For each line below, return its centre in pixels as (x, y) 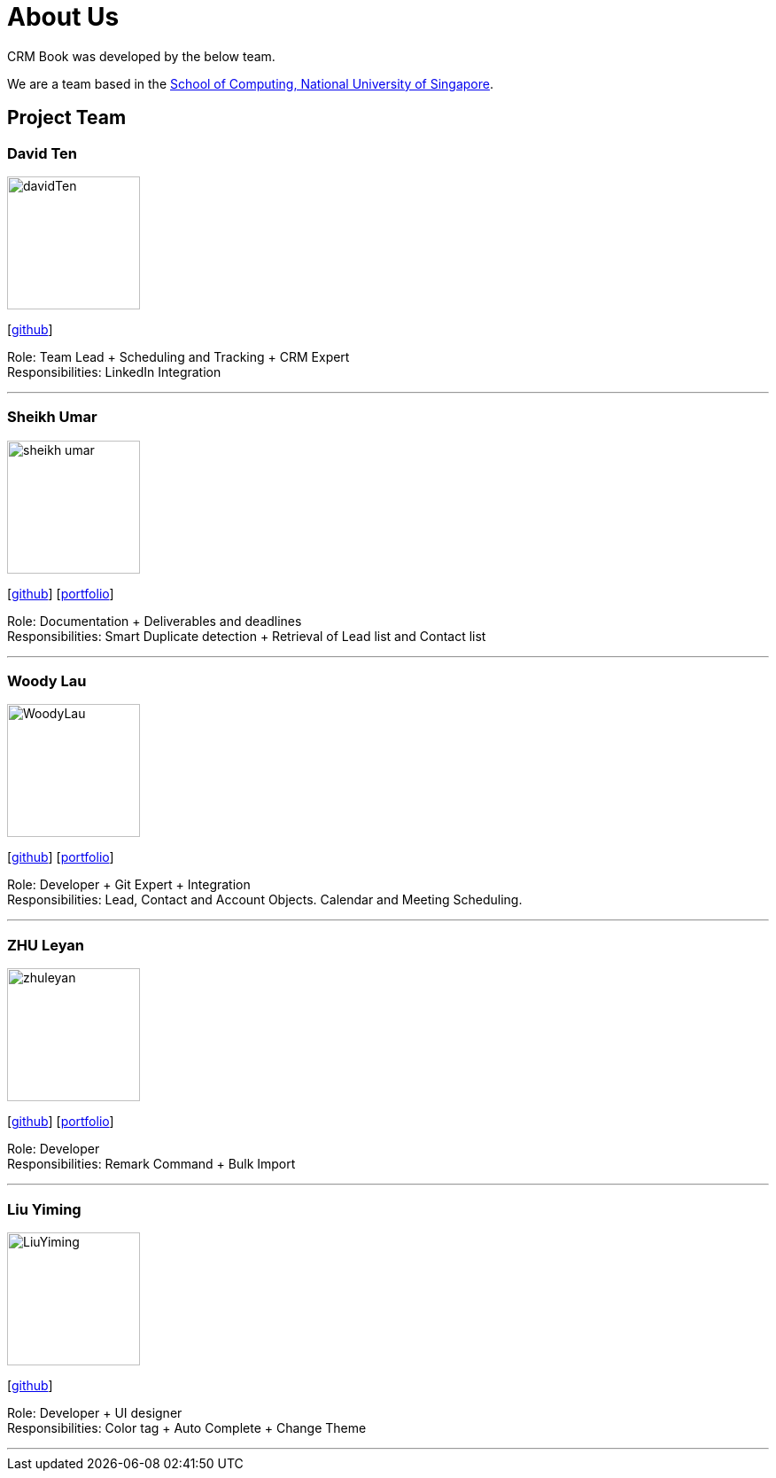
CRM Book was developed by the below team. (141, 56)
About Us (63, 17)
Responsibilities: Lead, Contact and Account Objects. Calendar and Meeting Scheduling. (265, 900)
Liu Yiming (44, 1209)
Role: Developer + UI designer (95, 1412)
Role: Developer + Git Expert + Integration (129, 885)
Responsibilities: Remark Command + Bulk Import (151, 1164)
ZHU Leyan (46, 945)
